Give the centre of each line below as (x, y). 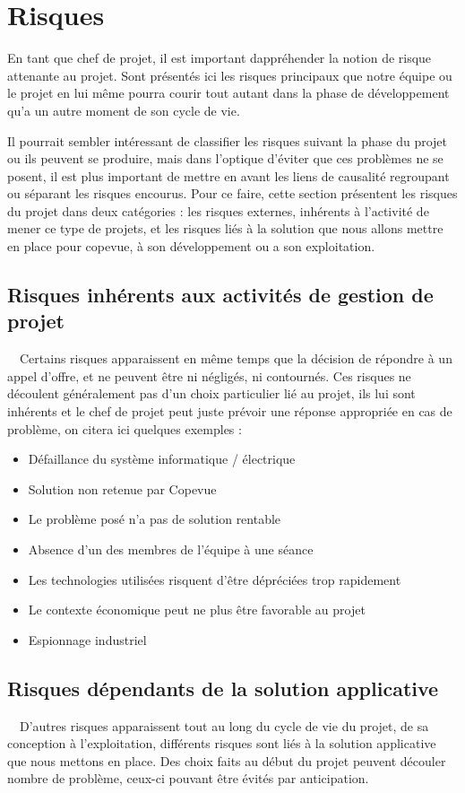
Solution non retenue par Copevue (122, 488)
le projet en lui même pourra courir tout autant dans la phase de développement (228, 93)
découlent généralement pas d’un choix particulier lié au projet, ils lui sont (211, 393)
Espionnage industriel (87, 639)
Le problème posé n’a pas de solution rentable (155, 519)
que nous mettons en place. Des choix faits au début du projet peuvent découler (227, 760)
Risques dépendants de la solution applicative (223, 688)
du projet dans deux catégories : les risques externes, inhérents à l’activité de (218, 210)
